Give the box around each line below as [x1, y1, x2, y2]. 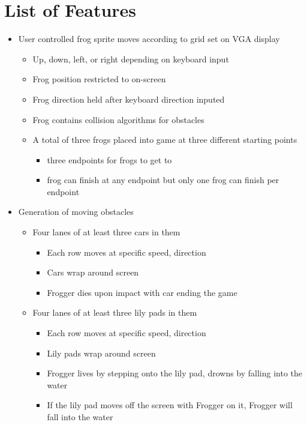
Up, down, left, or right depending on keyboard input [32, 52, 229, 65]
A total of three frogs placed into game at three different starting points [32, 133, 297, 146]
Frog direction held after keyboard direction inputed [32, 92, 225, 105]
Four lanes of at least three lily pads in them [32, 306, 197, 319]
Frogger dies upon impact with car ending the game [47, 286, 237, 298]
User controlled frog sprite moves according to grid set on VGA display [18, 32, 280, 45]
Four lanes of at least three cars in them [32, 226, 180, 238]
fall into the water [47, 411, 113, 423]
